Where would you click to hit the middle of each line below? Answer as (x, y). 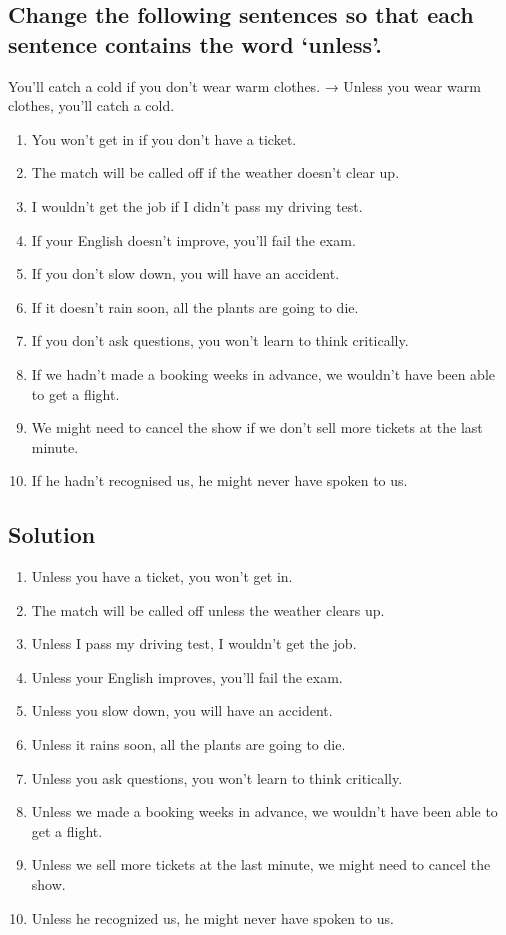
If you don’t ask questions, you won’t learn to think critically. (220, 340)
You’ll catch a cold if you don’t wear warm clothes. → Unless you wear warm (244, 85)
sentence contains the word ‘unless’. (195, 43)
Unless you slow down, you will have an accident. (182, 710)
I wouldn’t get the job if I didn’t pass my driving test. (197, 205)
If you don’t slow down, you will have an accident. (185, 273)
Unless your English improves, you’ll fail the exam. (187, 676)
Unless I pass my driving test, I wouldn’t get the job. (194, 643)
